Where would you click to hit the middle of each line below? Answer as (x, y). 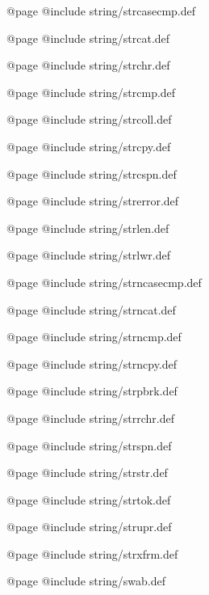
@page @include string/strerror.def (93, 201)
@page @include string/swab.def (86, 581)
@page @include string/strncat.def (91, 309)
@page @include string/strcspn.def (92, 173)
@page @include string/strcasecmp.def (101, 11)
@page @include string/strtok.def (89, 499)
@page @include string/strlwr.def (88, 255)
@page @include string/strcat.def (88, 38)
